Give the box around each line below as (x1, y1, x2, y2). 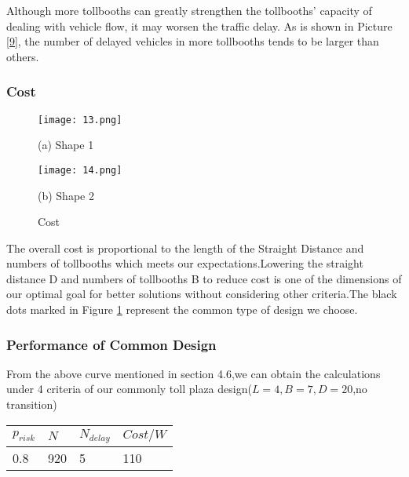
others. (6, 48, 39, 64)
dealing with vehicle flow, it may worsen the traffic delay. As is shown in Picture (6, 17, 393, 34)
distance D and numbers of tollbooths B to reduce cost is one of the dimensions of (6, 270, 402, 286)
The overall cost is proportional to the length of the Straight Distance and (6, 239, 364, 256)
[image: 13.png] (38, 114, 122, 126)
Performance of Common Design (6, 334, 217, 354)
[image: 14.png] (38, 164, 122, 176)
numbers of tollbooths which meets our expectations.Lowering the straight (6, 255, 363, 271)
